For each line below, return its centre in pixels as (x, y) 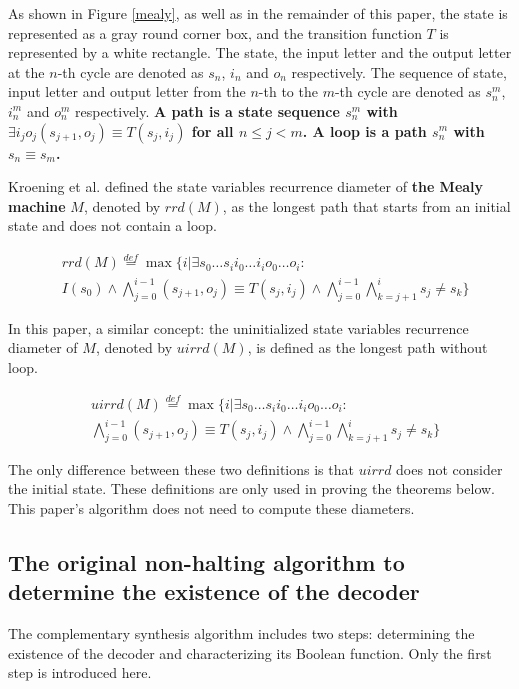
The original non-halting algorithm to (206, 562)
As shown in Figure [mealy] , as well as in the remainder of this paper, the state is (258, 13)
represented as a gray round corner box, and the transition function (215, 32)
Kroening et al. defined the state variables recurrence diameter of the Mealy (246, 186)
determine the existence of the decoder (214, 591)
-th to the (288, 91)
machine (37, 205)
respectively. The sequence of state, (399, 71)
